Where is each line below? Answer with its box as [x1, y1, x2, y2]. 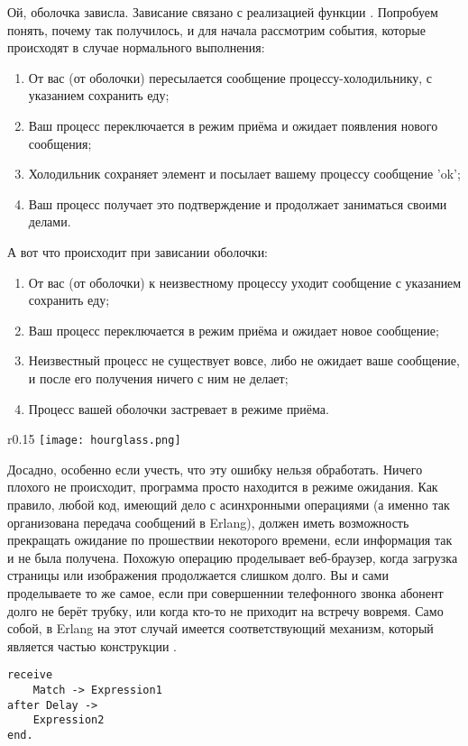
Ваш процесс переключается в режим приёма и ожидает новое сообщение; [28, 320, 439, 339]
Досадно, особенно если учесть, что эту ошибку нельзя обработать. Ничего [7, 459, 423, 478]
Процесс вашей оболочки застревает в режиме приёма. [28, 399, 329, 418]
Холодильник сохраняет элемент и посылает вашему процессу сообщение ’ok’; [28, 164, 461, 183]
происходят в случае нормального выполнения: [7, 38, 265, 57]
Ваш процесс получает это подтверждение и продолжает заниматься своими [28, 194, 447, 213]
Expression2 [32, 714, 105, 727]
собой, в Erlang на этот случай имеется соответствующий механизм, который [7, 619, 434, 638]
